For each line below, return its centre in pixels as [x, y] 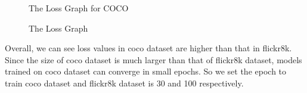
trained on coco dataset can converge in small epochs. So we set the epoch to [146, 71]
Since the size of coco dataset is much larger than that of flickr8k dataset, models [153, 59]
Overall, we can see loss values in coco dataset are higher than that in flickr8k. [148, 48]
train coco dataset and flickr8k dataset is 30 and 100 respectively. [124, 83]
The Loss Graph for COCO [79, 8]
